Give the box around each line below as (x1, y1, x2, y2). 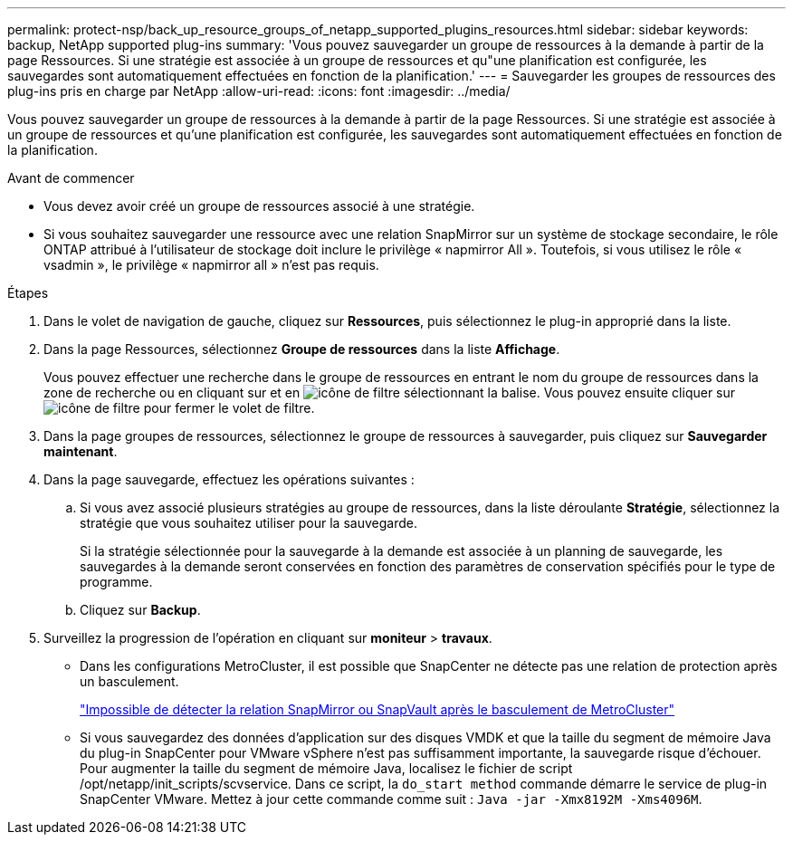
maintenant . (43, 444, 118, 459)
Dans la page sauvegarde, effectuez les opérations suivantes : (43, 472, 415, 487)
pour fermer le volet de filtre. (143, 400, 315, 416)
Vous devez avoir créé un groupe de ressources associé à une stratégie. (43, 198, 475, 214)
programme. (80, 574, 153, 589)
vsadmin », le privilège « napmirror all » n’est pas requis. (43, 257, 379, 273)
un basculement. (80, 674, 179, 689)
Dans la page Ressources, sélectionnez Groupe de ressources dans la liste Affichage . (43, 341, 560, 357)
